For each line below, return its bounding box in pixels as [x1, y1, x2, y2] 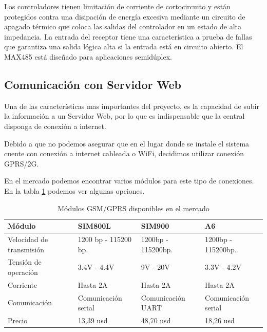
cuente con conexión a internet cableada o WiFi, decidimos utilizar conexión [4, 148, 244, 159]
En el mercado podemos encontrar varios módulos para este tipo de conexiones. [4, 175, 254, 186]
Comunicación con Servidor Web [4, 76, 182, 92]
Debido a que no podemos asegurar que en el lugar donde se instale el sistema [4, 138, 250, 149]
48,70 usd [141, 315, 171, 326]
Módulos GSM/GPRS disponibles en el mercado [58, 202, 209, 213]
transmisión [8, 244, 44, 254]
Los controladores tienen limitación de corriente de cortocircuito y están [4, 1, 231, 11]
